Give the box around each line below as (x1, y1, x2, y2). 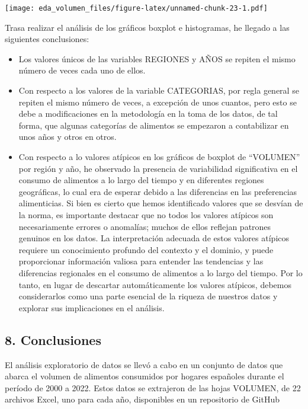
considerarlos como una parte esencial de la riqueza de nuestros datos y (18, 290, 278, 302)
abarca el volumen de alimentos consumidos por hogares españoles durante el (5, 370, 284, 382)
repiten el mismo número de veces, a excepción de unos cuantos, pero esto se (18, 95, 297, 108)
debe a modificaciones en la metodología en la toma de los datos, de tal (18, 107, 278, 120)
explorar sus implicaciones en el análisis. (18, 301, 165, 314)
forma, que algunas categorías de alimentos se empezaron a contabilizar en (18, 119, 289, 131)
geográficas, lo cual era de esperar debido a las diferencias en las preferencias (18, 185, 297, 197)
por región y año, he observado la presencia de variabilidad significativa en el (18, 162, 298, 174)
